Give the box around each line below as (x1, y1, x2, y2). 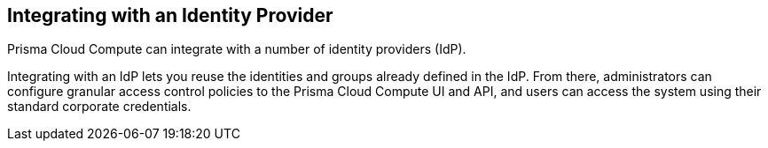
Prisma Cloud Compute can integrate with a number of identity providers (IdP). (7, 41, 466, 57)
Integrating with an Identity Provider (7, 4, 333, 26)
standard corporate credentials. (7, 99, 192, 115)
